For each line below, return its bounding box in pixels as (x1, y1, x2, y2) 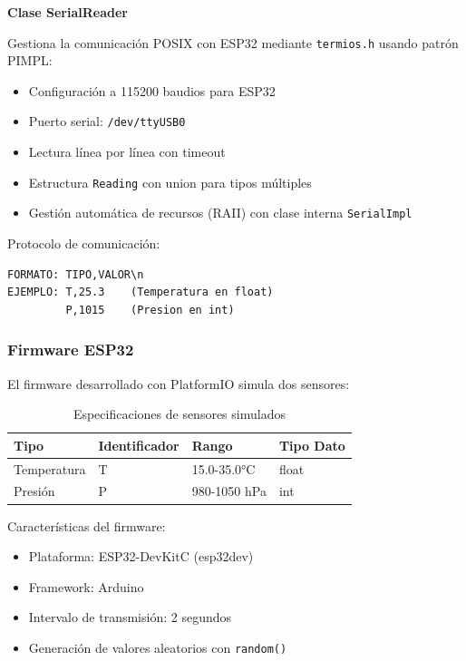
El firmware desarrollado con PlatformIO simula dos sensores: (7, 374, 350, 393)
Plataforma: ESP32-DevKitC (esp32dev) (28, 547, 254, 566)
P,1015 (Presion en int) (65, 303, 235, 316)
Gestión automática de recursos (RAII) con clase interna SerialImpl (28, 203, 413, 222)
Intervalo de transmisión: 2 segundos (28, 608, 232, 627)
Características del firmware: (7, 516, 166, 535)
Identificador (98, 435, 180, 454)
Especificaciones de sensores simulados (73, 404, 286, 423)
